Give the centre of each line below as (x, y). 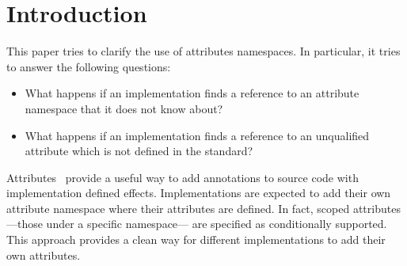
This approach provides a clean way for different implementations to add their (196, 239)
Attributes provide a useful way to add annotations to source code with (183, 177)
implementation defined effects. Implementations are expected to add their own (199, 193)
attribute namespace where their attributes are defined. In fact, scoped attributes (203, 208)
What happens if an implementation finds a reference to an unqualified (197, 135)
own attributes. (44, 255)
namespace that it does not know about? (124, 108)
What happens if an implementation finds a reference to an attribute (192, 93)
